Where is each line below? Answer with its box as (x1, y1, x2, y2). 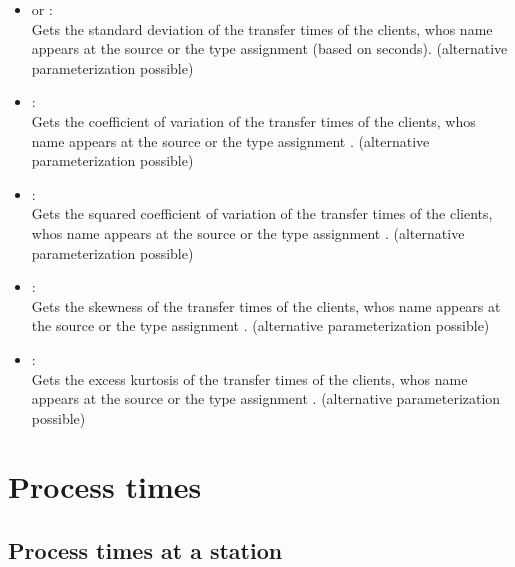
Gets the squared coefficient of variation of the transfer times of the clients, (31, 203, 493, 224)
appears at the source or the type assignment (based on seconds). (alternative (31, 38, 508, 59)
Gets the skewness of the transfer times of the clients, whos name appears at (31, 295, 501, 316)
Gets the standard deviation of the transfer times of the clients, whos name (31, 18, 493, 39)
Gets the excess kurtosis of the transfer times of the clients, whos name (31, 368, 468, 389)
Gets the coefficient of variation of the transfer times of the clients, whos (31, 110, 476, 131)
